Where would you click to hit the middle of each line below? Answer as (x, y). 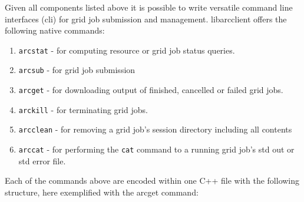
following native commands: (55, 30)
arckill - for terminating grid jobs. (83, 109)
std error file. (42, 160)
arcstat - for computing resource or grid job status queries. (127, 50)
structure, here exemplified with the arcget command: (102, 192)
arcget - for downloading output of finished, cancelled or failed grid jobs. (151, 90)
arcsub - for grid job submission (77, 70)
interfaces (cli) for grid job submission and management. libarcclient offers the (146, 19)
